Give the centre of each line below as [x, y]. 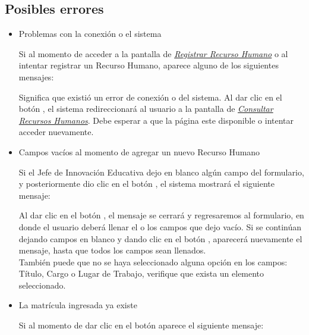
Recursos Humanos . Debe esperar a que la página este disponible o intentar [156, 120]
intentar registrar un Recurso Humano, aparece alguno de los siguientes [149, 65]
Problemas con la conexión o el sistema [90, 34]
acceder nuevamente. [56, 132]
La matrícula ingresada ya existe [78, 305]
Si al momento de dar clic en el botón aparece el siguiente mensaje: [141, 325]
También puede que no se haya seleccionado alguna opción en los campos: [153, 262]
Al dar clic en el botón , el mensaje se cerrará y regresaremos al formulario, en [161, 215]
